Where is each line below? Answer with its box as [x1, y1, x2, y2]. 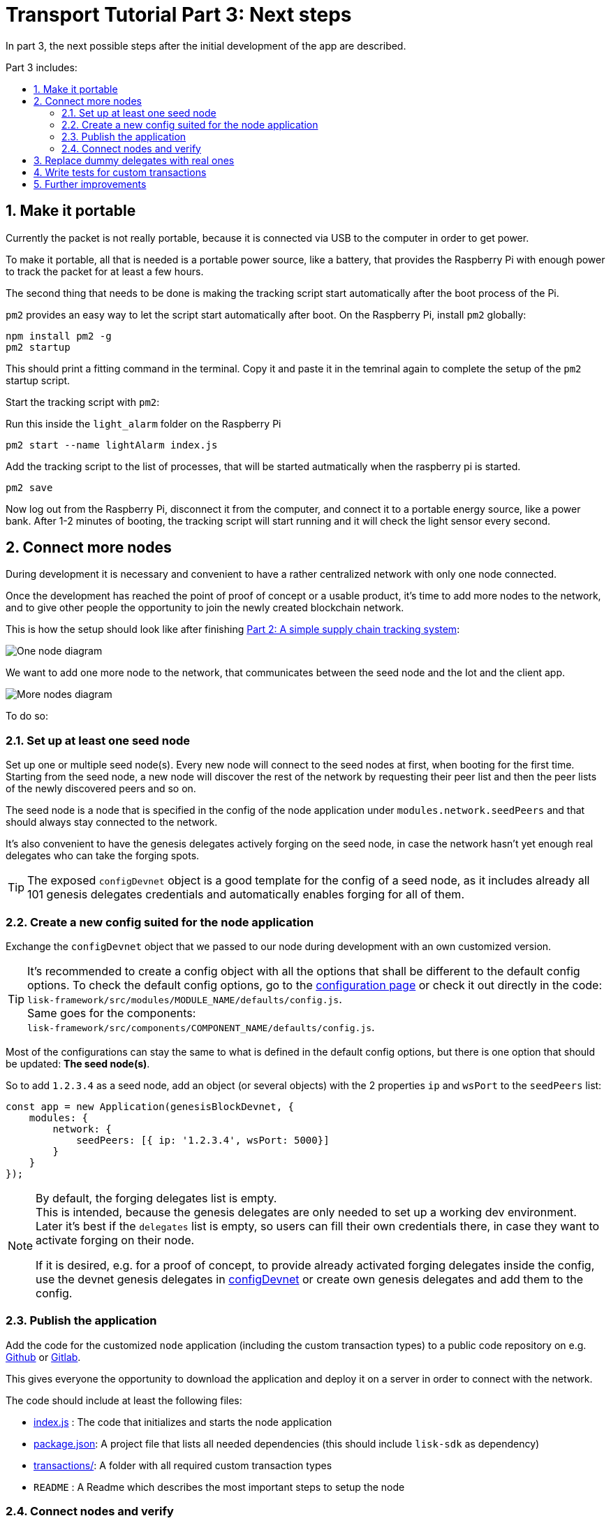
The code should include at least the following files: [6, 1394, 242, 1406]
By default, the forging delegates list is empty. [36, 1190, 277, 1205]
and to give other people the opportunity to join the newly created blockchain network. [6, 602, 404, 614]
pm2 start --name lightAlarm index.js [6, 439, 218, 451]
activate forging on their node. [36, 1232, 195, 1247]
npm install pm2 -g [6, 330, 112, 342]
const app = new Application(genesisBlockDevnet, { [6, 1100, 295, 1112]
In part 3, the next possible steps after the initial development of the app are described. [6, 39, 406, 52]
